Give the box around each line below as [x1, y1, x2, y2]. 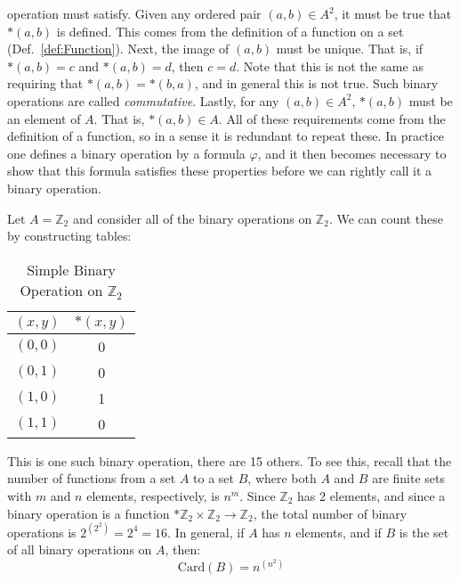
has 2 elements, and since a [297, 486, 446, 504]
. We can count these [328, 209, 443, 227]
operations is [7, 522, 77, 541]
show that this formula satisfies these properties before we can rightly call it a [7, 161, 432, 180]
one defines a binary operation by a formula [7, 143, 246, 162]
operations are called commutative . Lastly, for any [7, 91, 279, 110]
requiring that [7, 74, 84, 93]
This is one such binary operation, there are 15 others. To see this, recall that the [7, 451, 452, 470]
